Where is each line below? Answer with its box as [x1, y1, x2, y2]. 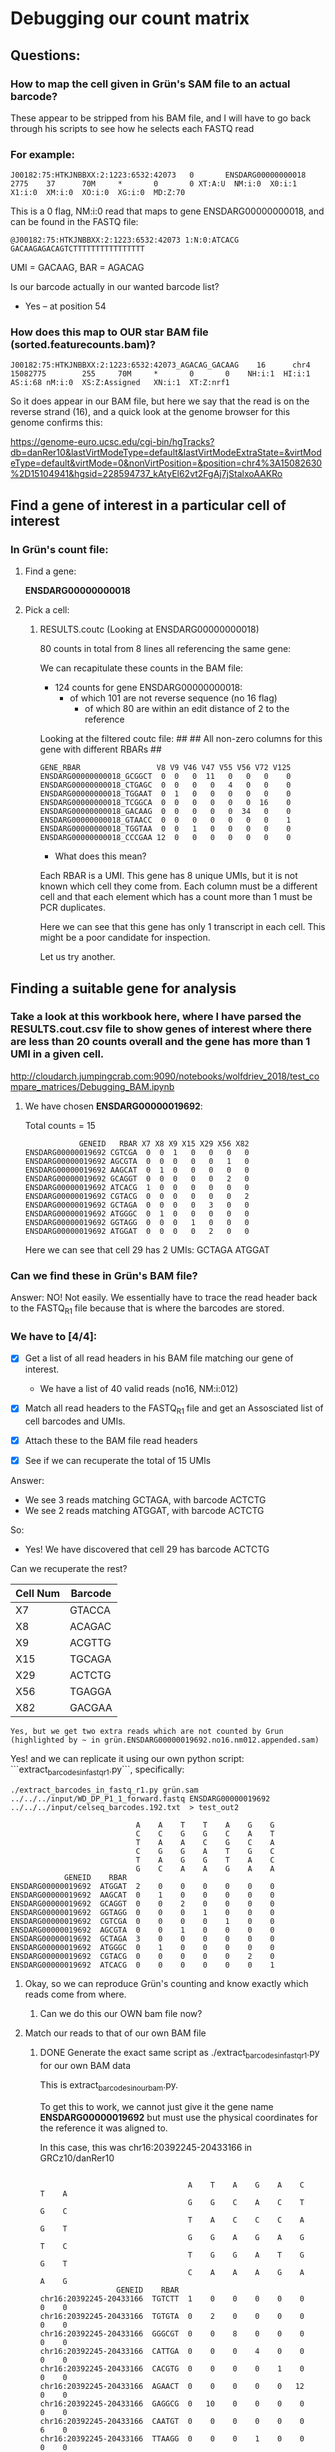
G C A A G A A [135, 1864, 275, 1874]
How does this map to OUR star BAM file [10, 325, 209, 339]
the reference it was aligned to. [39, 2122, 168, 2134]
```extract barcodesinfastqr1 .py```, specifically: [10, 1763, 185, 1778]
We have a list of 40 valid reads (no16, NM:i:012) [39, 1383, 239, 1395]
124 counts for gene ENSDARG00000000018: [54, 682, 243, 694]
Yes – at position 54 [24, 300, 107, 312]
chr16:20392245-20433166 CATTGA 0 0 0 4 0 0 [39, 2346, 305, 2356]
